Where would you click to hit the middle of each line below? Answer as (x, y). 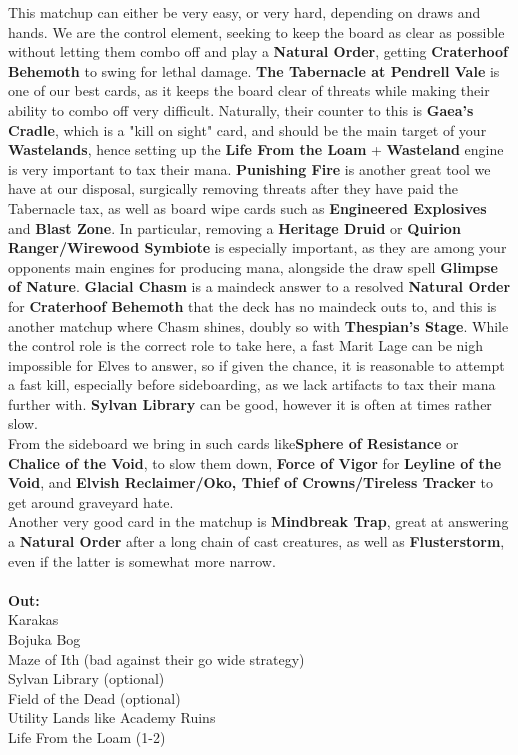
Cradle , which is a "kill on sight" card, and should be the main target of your (247, 129)
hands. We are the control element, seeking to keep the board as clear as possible (256, 31)
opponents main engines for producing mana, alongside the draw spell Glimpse (253, 266)
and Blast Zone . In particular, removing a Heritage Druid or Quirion (234, 227)
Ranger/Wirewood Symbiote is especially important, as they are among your (257, 247)
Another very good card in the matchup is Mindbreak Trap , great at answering (258, 521)
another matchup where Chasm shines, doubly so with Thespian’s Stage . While (258, 325)
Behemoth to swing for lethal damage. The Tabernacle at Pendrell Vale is (254, 70)
